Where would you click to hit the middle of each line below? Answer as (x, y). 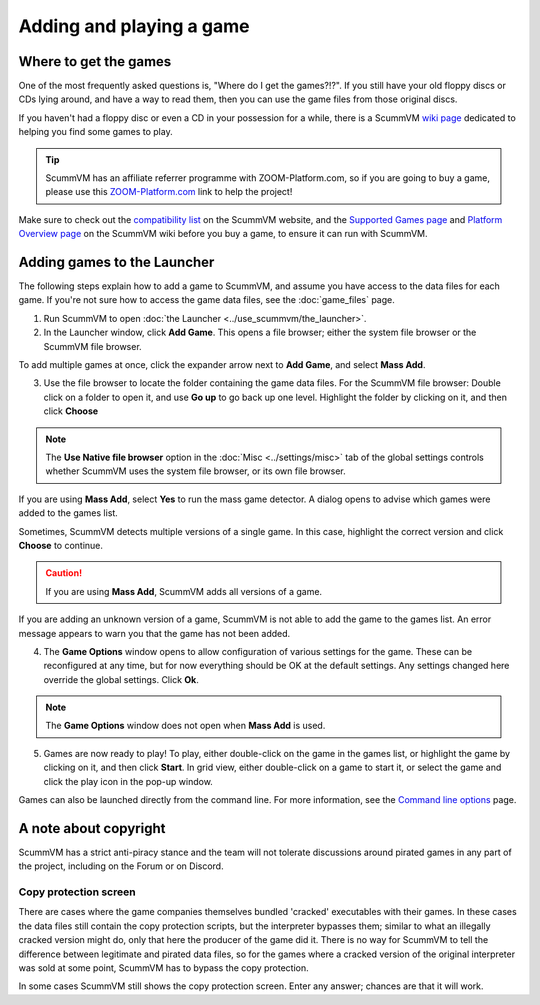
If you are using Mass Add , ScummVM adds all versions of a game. (184, 591)
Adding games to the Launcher (116, 262)
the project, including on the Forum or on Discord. (121, 866)
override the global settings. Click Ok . (121, 679)
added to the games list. (68, 513)
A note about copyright (92, 828)
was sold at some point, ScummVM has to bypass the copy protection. (163, 968)
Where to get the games (95, 61)
